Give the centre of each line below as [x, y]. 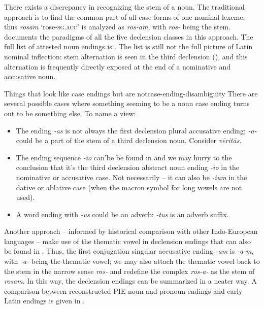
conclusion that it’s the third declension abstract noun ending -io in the [128, 167]
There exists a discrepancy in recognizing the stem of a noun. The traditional [124, 7]
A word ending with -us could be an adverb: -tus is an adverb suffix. [122, 214]
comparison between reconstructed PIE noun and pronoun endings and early [123, 290]
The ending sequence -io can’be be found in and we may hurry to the [124, 157]
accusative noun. [30, 76]
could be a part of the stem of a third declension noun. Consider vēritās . [129, 140]
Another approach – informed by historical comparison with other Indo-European [131, 231]
